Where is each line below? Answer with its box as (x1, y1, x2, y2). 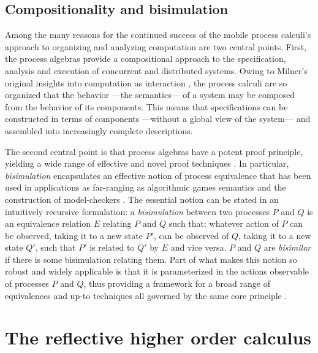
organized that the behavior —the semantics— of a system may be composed (5, 88, 295, 101)
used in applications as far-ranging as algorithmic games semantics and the (5, 181, 286, 194)
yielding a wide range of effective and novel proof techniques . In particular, (5, 157, 289, 170)
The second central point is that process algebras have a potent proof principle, (5, 145, 303, 158)
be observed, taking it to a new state (5, 229, 143, 241)
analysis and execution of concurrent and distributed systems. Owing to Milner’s (5, 64, 308, 77)
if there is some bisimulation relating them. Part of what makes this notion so (5, 252, 297, 265)
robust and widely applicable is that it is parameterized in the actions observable (5, 265, 309, 278)
